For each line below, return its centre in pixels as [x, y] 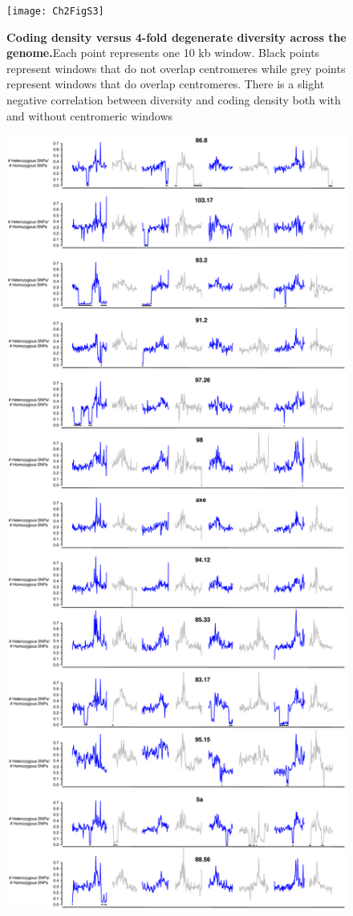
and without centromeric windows [90, 115]
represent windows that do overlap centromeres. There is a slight [166, 84]
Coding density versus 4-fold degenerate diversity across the [176, 37]
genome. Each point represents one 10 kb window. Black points [163, 53]
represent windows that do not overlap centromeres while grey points [176, 68]
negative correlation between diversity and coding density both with [174, 100]
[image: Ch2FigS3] [55, 11]
